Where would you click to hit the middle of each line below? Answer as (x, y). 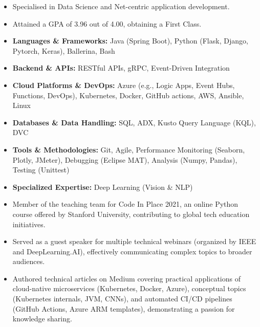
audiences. (29, 261)
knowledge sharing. (42, 319)
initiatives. (29, 224)
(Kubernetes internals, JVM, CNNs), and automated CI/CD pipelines (122, 299)
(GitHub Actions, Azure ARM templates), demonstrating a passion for (124, 308)
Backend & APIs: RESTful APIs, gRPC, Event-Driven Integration (121, 68)
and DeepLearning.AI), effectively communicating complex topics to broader (132, 251)
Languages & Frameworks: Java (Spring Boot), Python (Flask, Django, (130, 41)
